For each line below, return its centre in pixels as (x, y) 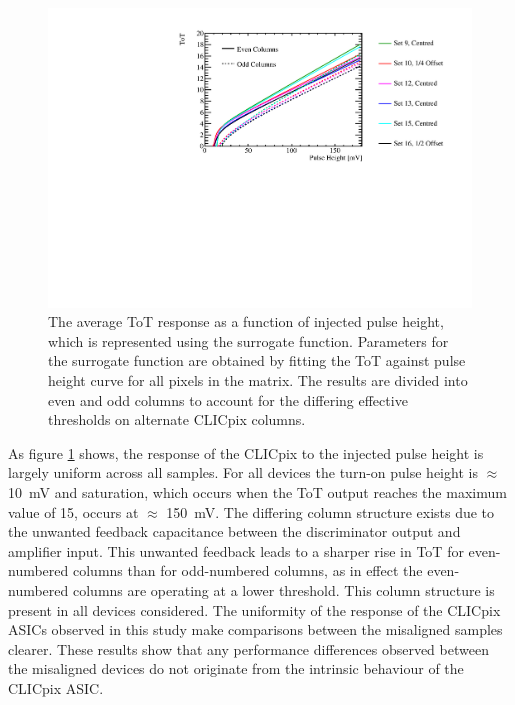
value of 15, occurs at (73, 511)
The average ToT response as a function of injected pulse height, (246, 321)
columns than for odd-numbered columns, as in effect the (247, 570)
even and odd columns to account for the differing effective (228, 399)
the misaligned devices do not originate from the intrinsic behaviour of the (236, 668)
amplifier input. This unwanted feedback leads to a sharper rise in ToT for (236, 550)
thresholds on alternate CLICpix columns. (177, 419)
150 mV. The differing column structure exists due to (330, 511)
